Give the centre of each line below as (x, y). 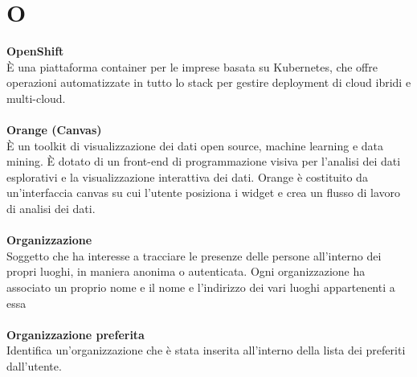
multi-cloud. (36, 98)
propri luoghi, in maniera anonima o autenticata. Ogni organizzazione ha (186, 271)
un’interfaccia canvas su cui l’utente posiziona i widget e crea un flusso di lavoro (204, 193)
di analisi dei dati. (51, 209)
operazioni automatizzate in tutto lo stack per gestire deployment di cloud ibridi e (209, 82)
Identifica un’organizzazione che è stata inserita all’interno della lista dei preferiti (206, 350)
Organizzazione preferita (76, 334)
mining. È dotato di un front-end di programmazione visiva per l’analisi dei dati (204, 161)
